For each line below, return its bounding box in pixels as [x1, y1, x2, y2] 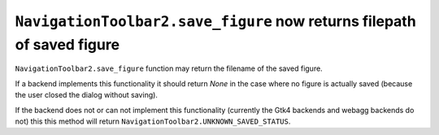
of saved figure [15, 35, 120, 54]
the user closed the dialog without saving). [15, 90, 159, 100]
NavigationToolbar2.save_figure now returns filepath [15, 12, 416, 30]
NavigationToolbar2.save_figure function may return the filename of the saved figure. [15, 63, 323, 73]
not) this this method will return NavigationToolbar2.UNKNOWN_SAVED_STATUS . [15, 116, 291, 126]
